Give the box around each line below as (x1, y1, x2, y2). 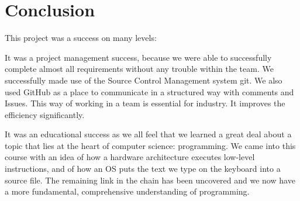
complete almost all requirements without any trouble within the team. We (5, 63, 274, 75)
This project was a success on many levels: (5, 32, 157, 44)
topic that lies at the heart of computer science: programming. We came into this (5, 139, 296, 151)
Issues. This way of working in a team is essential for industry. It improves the (5, 97, 285, 109)
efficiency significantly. (5, 108, 85, 120)
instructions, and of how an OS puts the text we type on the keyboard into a (5, 162, 281, 175)
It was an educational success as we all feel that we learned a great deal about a (5, 128, 292, 140)
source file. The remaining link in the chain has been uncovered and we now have (5, 174, 295, 186)
